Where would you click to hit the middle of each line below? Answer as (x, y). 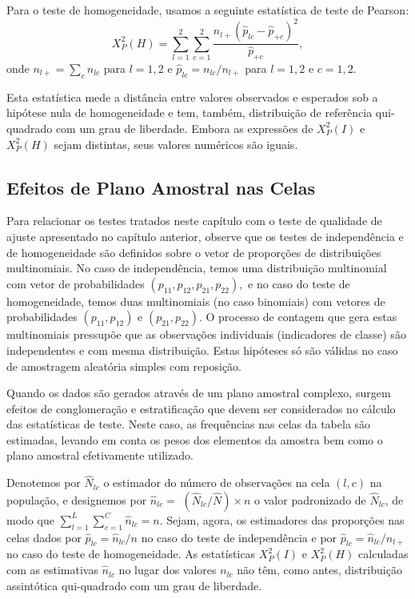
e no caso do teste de (299, 283)
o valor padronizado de (310, 499)
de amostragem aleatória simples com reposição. (124, 366)
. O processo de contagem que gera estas (298, 317)
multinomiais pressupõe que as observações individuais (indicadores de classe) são (206, 334)
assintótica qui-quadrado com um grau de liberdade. (134, 585)
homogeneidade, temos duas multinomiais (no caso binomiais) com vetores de (196, 301)
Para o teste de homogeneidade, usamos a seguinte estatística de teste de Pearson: (208, 10)
